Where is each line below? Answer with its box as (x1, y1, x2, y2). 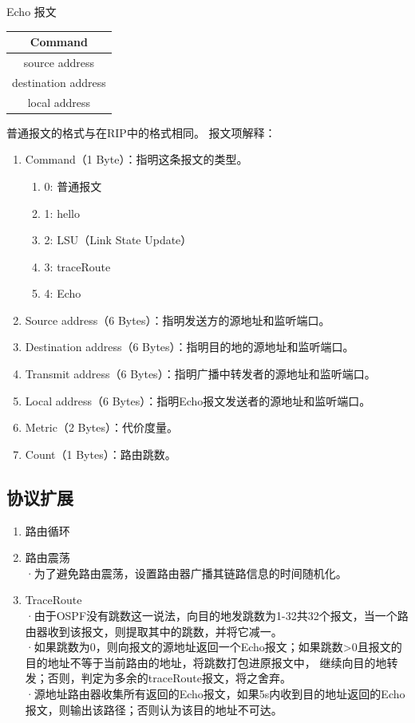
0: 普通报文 (44, 177, 102, 194)
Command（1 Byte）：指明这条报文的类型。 (25, 151, 248, 168)
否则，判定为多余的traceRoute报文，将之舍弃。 (47, 670, 291, 686)
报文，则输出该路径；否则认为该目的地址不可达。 (25, 701, 283, 717)
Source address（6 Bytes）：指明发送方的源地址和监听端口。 (25, 311, 330, 328)
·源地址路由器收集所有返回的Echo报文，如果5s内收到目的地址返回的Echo (25, 685, 405, 701)
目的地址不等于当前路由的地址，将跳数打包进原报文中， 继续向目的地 (25, 654, 387, 670)
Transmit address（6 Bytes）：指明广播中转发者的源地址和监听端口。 (25, 365, 376, 382)
